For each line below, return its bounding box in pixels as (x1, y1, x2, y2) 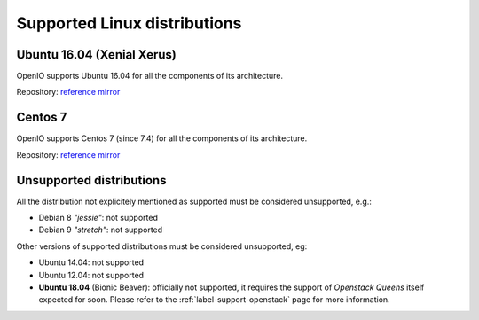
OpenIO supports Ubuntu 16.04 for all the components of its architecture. (16, 71, 284, 82)
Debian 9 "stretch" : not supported (38, 224, 163, 235)
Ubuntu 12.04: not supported (38, 269, 145, 280)
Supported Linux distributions (16, 13, 242, 33)
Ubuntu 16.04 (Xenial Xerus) (16, 47, 177, 62)
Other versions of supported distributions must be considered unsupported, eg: (16, 240, 308, 252)
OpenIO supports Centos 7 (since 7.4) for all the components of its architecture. (16, 133, 308, 144)
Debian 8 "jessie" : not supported (38, 213, 159, 223)
